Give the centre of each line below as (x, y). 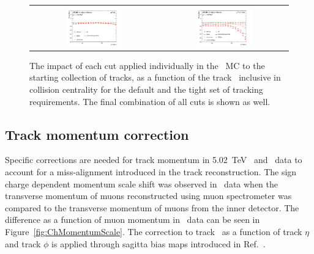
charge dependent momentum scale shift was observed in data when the (142, 183)
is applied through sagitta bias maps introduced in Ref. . (159, 243)
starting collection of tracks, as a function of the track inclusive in (155, 77)
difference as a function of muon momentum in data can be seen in (133, 220)
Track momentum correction (97, 134)
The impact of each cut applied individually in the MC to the (147, 65)
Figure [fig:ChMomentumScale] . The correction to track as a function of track (154, 231)
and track (23, 243)
